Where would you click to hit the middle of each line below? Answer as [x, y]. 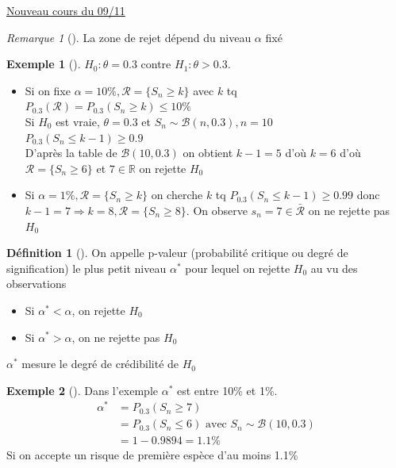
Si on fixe [48, 90]
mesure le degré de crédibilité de [100, 364]
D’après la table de [71, 153]
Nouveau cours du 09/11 [66, 10]
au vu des [334, 268]
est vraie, [78, 121]
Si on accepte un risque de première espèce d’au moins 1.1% [152, 455]
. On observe [217, 210]
